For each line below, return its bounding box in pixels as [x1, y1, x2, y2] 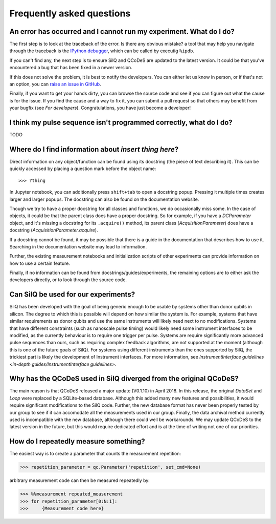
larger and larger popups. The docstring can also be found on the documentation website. [9, 196, 199, 202]
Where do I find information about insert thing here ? [9, 145, 179, 154]
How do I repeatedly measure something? [9, 437, 145, 446]
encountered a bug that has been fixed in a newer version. [9, 65, 132, 71]
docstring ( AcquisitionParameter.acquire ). [9, 227, 98, 233]
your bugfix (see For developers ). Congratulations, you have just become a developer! [9, 105, 191, 111]
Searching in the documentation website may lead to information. [9, 243, 147, 249]
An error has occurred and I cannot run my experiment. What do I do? [9, 27, 235, 36]
